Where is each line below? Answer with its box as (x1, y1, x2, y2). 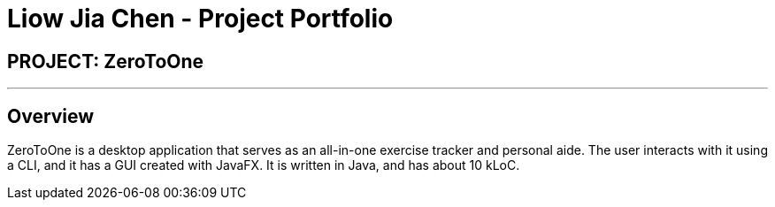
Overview (7, 104, 95, 127)
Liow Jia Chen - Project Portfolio (7, 4, 394, 34)
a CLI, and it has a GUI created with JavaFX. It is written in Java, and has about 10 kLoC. (7, 157, 520, 173)
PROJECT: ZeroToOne (7, 50, 204, 73)
